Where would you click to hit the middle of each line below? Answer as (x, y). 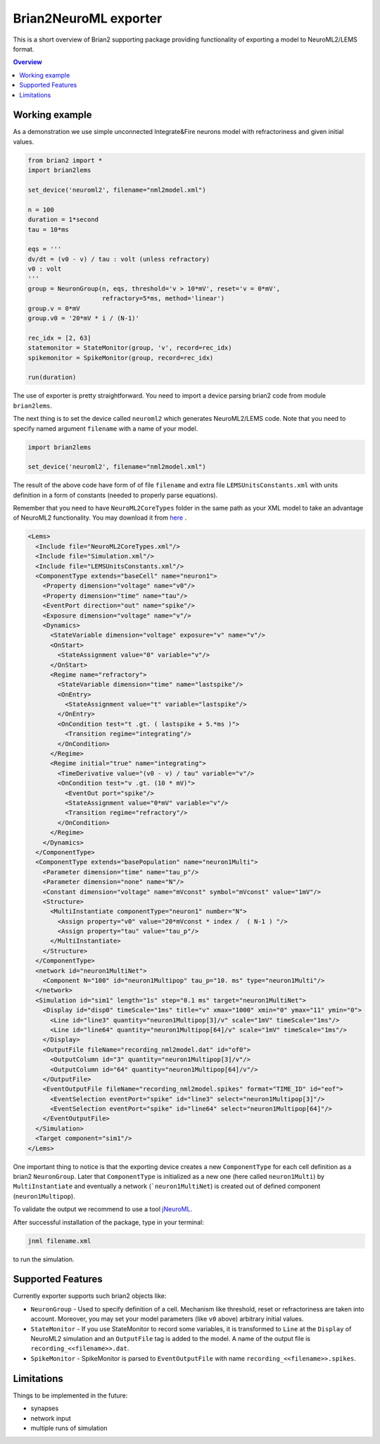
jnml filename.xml (59, 1241)
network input (51, 1418)
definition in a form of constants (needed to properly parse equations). (115, 495)
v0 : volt (45, 269)
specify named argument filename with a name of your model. (106, 428)
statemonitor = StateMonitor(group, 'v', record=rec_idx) (130, 348)
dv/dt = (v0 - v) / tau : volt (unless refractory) (119, 259)
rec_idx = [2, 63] (59, 338)
